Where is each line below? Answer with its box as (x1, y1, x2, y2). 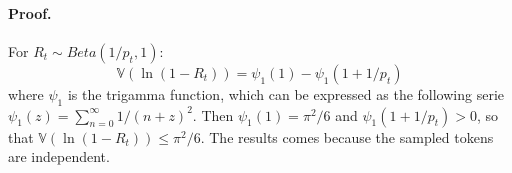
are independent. (8, 146, 110, 167)
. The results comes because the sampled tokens (200, 126, 494, 147)
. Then (192, 104, 234, 125)
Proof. (8, 2, 52, 23)
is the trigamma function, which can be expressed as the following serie (67, 83, 504, 104)
